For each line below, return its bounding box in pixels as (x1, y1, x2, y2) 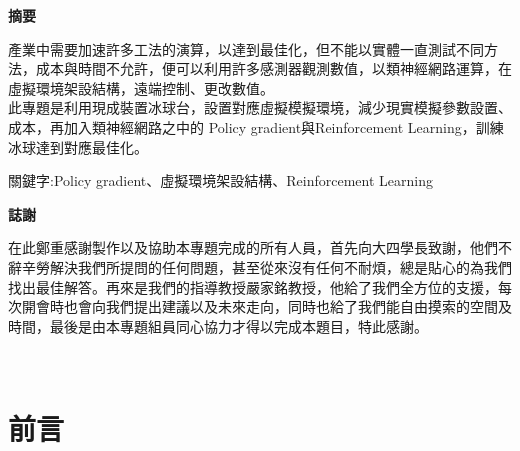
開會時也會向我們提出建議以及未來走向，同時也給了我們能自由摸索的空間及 (21, 296, 512, 317)
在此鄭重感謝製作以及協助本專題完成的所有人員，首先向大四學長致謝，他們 (8, 237, 498, 258)
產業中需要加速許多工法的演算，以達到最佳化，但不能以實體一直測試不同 (8, 38, 484, 59)
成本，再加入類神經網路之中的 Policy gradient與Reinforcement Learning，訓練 (8, 116, 504, 137)
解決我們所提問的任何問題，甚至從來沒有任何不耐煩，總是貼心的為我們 (49, 256, 512, 277)
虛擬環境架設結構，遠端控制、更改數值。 (8, 77, 274, 98)
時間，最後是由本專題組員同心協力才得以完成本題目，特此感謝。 (8, 315, 428, 336)
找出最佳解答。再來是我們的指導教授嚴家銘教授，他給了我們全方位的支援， (8, 276, 498, 297)
